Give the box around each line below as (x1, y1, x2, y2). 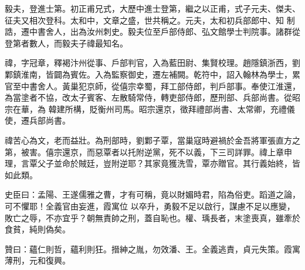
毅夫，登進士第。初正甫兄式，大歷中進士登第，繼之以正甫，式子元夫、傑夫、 (5, 2, 300, 14)
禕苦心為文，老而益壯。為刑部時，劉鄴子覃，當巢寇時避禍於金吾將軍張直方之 (5, 134, 300, 146)
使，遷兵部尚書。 (5, 114, 70, 126)
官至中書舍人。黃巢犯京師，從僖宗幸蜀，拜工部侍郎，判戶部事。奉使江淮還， (5, 79, 300, 92)
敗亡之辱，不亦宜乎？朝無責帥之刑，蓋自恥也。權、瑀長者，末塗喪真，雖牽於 (5, 211, 300, 224)
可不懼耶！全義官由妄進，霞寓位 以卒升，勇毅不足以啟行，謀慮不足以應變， (5, 199, 295, 212)
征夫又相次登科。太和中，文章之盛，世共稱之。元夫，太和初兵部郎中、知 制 (5, 14, 295, 26)
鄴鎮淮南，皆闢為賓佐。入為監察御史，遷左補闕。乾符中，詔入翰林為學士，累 (5, 68, 300, 80)
